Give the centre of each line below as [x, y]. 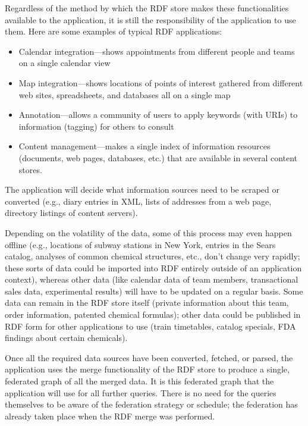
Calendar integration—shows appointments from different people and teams [157, 51]
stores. [30, 169]
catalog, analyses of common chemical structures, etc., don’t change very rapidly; [153, 256]
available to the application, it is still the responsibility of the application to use [150, 19]
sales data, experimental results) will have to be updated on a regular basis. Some [154, 291]
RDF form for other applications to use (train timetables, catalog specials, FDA [150, 326]
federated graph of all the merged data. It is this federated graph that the [139, 381]
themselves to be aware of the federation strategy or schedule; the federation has [151, 404]
